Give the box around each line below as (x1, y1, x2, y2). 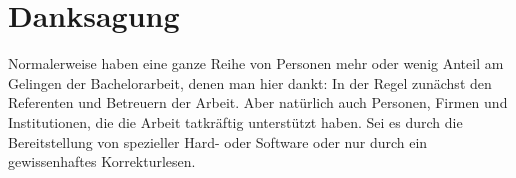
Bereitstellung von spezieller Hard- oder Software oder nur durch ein (8, 131, 428, 152)
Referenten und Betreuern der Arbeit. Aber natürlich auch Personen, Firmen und (8, 92, 508, 113)
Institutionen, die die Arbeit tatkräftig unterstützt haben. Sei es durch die (8, 111, 463, 132)
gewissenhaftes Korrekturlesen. (8, 151, 196, 172)
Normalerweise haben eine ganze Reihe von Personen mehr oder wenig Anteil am (8, 53, 504, 74)
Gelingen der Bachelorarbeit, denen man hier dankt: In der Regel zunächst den (8, 72, 492, 93)
